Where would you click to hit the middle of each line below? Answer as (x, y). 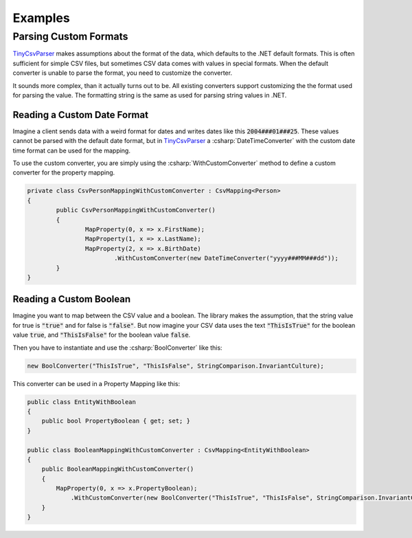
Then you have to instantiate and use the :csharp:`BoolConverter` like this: (117, 348)
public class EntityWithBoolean (82, 402)
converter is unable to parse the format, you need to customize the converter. (123, 73)
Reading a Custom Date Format (81, 114)
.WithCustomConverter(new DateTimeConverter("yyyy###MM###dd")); (226, 258)
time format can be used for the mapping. (71, 150)
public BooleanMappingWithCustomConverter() (118, 469)
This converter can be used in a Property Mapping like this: (96, 383)
